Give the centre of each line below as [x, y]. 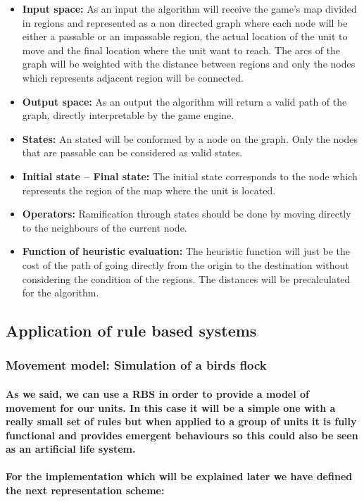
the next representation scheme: [85, 490]
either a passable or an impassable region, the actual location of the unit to [185, 36]
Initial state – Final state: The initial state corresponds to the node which [190, 176]
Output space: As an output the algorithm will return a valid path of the [184, 101]
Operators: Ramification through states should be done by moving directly [187, 214]
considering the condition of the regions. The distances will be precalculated [186, 278]
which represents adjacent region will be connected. [133, 77]
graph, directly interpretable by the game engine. [128, 115]
